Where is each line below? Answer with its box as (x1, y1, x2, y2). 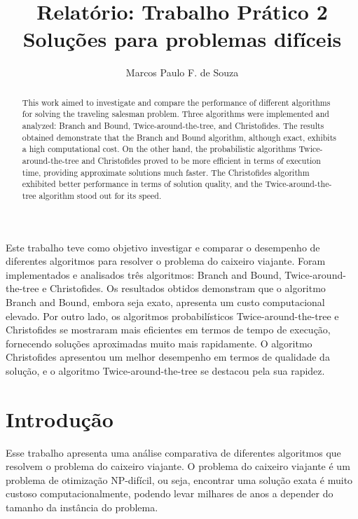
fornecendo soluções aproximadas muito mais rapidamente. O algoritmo (6, 335, 312, 350)
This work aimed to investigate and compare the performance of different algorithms (22, 96, 331, 108)
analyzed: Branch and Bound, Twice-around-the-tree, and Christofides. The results (22, 120, 324, 132)
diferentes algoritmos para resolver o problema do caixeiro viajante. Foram (6, 254, 326, 268)
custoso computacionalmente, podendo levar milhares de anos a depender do (6, 486, 333, 501)
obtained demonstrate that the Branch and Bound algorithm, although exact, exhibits (22, 131, 336, 143)
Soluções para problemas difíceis (22, 25, 342, 53)
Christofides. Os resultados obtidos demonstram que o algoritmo (50, 281, 326, 296)
